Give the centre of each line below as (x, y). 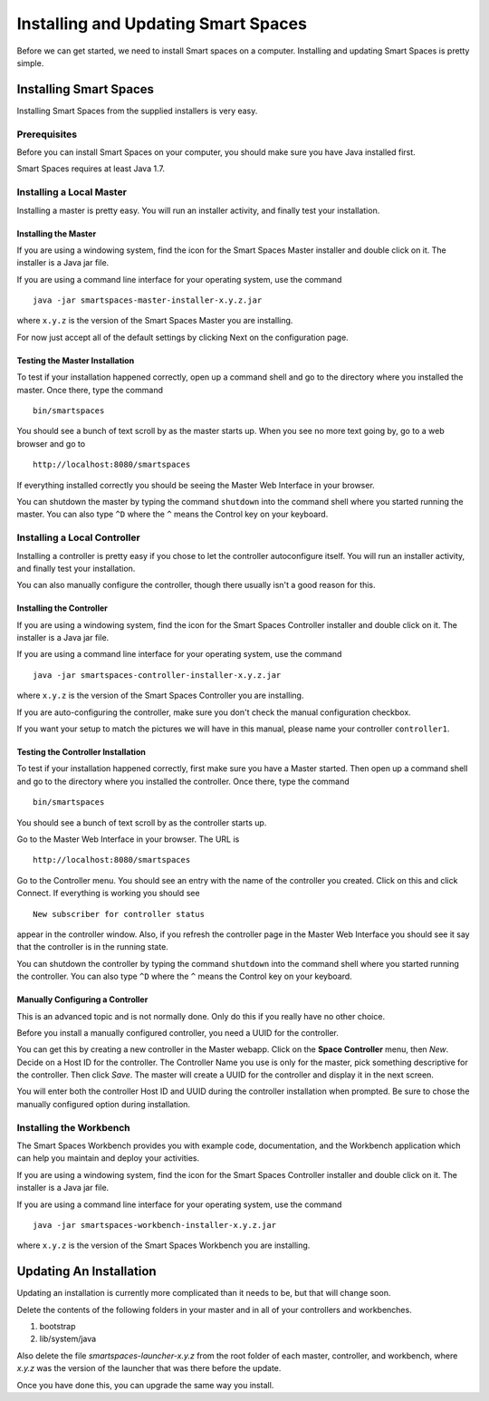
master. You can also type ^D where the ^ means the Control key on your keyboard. (173, 514)
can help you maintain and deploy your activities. (108, 1158)
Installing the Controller (62, 608)
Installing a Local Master (72, 192)
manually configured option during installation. (103, 1104)
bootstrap (58, 1327)
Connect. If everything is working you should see (108, 894)
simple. (30, 63)
